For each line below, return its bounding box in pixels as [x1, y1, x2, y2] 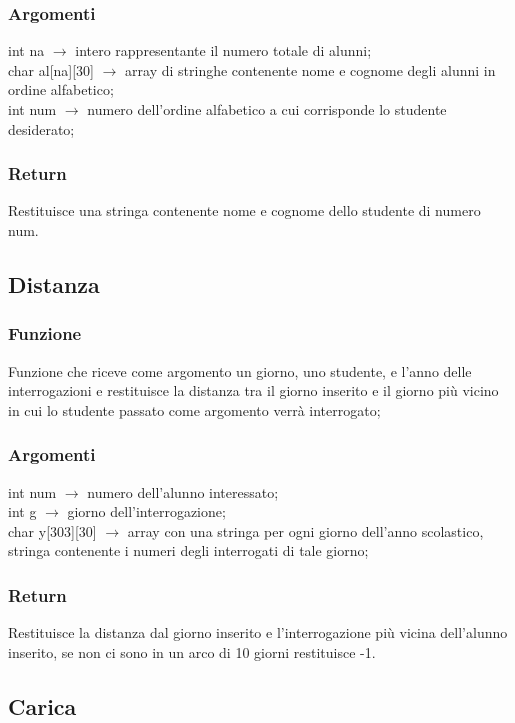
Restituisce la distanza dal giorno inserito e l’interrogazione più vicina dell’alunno [8, 622, 508, 643]
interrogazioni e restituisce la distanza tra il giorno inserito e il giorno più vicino [8, 380, 499, 401]
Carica [8, 690, 77, 721]
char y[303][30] [8, 520, 97, 541]
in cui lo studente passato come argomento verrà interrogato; [8, 399, 381, 420]
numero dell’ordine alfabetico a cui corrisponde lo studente [87, 99, 447, 119]
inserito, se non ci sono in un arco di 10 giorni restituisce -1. [8, 641, 376, 662]
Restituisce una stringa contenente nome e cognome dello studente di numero [8, 200, 481, 221]
